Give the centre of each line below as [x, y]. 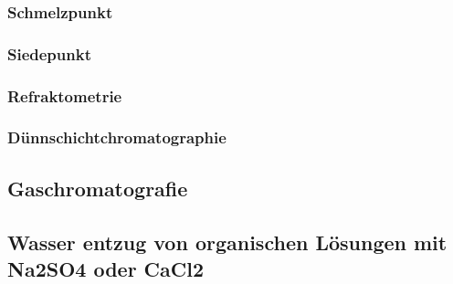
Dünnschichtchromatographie [117, 137]
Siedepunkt [49, 53]
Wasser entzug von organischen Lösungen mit [227, 242]
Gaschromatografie [98, 188]
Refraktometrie [65, 95]
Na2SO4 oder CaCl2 [106, 268]
